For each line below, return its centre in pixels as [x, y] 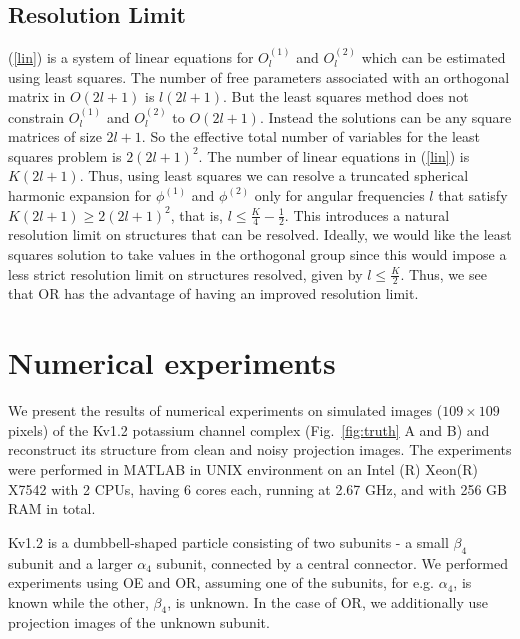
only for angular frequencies [339, 194]
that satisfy [473, 194]
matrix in [37, 96]
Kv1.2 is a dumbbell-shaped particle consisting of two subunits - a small [228, 541]
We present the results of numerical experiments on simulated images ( [225, 410]
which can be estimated [433, 57]
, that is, [196, 214]
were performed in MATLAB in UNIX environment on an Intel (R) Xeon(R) [243, 468]
